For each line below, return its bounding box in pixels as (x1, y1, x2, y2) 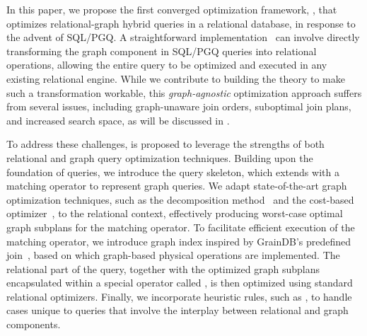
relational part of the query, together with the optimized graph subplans (6, 261, 320, 276)
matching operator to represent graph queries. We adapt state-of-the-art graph (6, 178, 347, 193)
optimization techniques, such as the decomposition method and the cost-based (6, 192, 354, 207)
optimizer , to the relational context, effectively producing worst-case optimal (6, 206, 343, 221)
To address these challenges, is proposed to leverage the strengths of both (6, 137, 325, 151)
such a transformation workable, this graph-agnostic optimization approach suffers (6, 85, 362, 100)
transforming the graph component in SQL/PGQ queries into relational (6, 43, 317, 58)
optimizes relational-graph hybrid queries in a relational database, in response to (6, 16, 356, 30)
